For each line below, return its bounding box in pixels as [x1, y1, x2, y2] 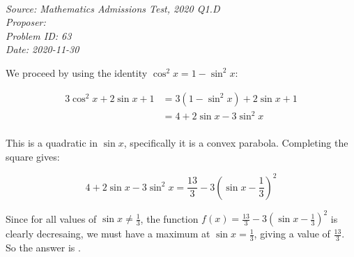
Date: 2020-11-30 [6, 42, 79, 57]
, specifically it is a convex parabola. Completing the [123, 135, 348, 150]
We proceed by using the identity [6, 65, 148, 80]
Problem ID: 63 [6, 28, 72, 43]
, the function [140, 211, 199, 226]
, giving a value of [254, 226, 330, 241]
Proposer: [6, 15, 46, 29]
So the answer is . [6, 240, 81, 255]
